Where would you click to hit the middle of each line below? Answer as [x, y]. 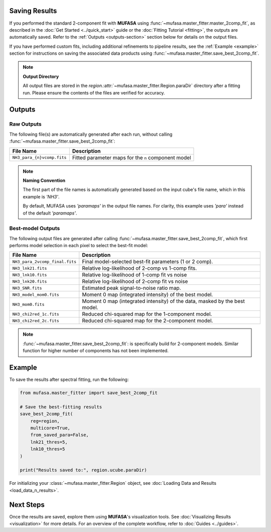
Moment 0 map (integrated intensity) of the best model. [148, 295]
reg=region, [45, 421]
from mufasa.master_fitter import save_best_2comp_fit [89, 393]
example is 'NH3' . [41, 196]
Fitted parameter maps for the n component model [131, 157]
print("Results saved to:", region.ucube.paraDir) [84, 470]
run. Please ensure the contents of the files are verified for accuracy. [94, 92]
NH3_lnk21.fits [30, 268]
